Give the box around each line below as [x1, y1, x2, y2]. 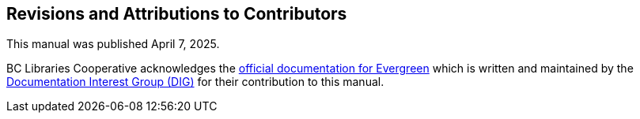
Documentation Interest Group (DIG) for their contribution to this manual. [6, 75, 384, 89]
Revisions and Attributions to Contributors [6, 4, 347, 24]
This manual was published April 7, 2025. [6, 37, 220, 51]
